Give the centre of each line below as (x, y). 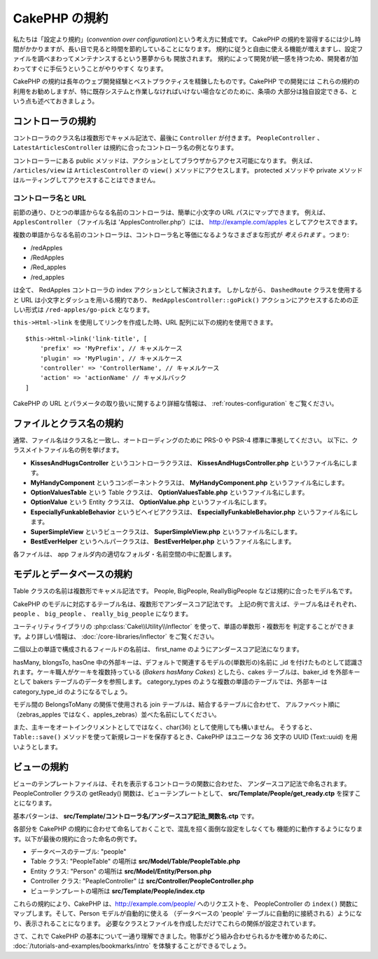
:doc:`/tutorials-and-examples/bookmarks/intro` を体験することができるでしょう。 (132, 946)
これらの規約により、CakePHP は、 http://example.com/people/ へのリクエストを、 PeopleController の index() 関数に (185, 904)
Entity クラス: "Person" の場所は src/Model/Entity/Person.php (121, 871)
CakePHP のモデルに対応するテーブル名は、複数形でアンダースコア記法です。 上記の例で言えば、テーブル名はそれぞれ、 (187, 604)
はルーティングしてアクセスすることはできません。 (86, 180)
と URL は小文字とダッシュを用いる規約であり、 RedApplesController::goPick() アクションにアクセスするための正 (186, 300)
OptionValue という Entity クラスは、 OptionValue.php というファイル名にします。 (150, 502)
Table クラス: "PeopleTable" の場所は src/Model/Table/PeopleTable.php (135, 862)
